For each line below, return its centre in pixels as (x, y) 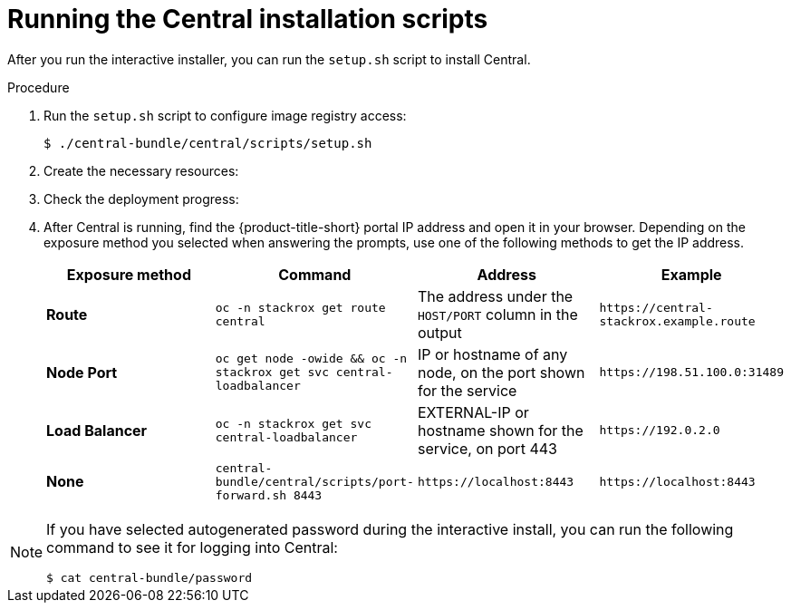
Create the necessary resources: (141, 170)
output (439, 332)
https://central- (656, 307)
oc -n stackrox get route (300, 307)
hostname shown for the (500, 430)
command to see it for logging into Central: (192, 547)
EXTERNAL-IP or (473, 412)
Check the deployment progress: (141, 198)
